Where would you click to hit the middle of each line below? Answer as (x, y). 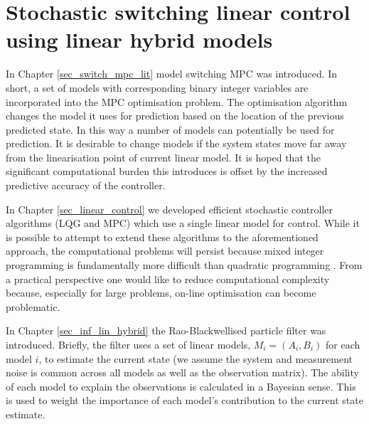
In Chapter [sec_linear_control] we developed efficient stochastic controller (170, 209)
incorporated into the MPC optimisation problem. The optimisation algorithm (177, 101)
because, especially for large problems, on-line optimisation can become (161, 293)
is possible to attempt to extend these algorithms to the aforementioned (162, 237)
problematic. (33, 306)
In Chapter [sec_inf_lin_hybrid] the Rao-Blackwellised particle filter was (166, 330)
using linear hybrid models (139, 39)
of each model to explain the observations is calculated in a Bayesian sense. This (181, 386)
